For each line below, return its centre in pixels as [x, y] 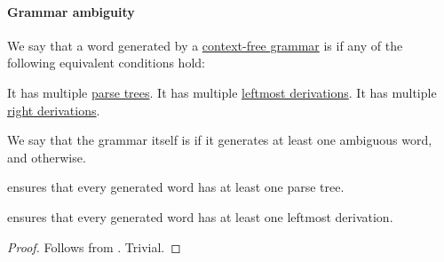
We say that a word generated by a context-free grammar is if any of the [205, 45]
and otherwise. [47, 157]
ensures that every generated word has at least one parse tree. [176, 187]
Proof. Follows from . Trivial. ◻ [94, 246]
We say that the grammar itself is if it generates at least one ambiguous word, [220, 140]
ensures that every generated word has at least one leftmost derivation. [200, 216]
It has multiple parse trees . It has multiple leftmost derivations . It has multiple [222, 92]
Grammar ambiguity [71, 11]
